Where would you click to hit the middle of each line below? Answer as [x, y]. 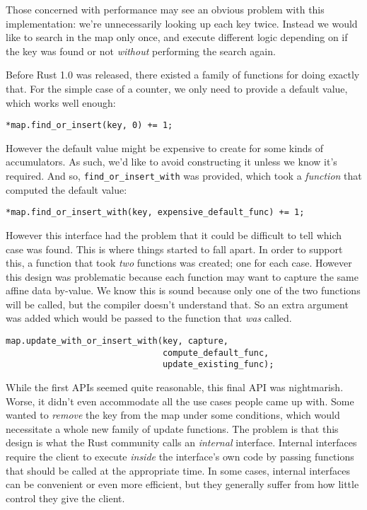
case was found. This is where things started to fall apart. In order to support [174, 249]
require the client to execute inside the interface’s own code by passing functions [180, 456]
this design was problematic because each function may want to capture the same [182, 276]
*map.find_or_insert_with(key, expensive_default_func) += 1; [155, 213]
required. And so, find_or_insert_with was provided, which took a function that [184, 175]
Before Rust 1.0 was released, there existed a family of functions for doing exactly [183, 75]
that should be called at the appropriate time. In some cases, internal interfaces [178, 470]
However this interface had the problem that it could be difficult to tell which [174, 234]
